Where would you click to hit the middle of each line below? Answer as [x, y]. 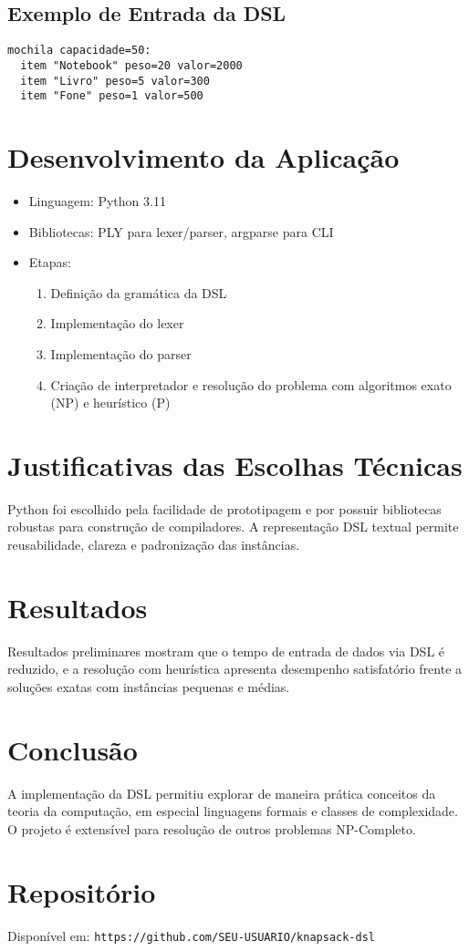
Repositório [82, 891]
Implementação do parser [121, 353]
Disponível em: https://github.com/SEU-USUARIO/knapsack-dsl [191, 935]
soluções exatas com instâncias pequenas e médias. [149, 686]
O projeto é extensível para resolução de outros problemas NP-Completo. [212, 828]
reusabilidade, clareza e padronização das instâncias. [154, 545]
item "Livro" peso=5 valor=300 [115, 81]
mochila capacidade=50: [79, 51]
